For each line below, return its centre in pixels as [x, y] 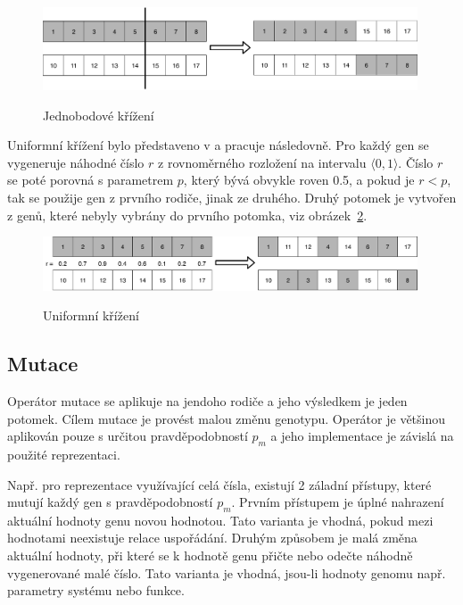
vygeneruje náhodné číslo [76, 162]
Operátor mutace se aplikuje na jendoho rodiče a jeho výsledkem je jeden [207, 400]
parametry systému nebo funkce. [96, 590]
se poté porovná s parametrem [91, 180]
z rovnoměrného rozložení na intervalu [262, 162]
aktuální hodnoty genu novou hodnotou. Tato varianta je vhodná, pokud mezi [220, 520]
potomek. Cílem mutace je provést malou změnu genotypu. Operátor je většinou [227, 418]
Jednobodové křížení [99, 115]
